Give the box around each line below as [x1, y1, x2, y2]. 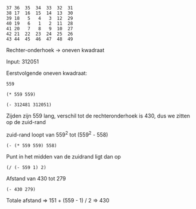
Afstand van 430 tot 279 [6, 175, 66, 182]
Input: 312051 [6, 58, 39, 65]
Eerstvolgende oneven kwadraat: [6, 69, 88, 77]
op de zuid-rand [6, 119, 46, 125]
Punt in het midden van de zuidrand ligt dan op [6, 153, 121, 160]
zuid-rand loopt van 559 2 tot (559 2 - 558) [6, 130, 108, 138]
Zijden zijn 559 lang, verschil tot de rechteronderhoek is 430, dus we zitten [6, 112, 191, 119]
